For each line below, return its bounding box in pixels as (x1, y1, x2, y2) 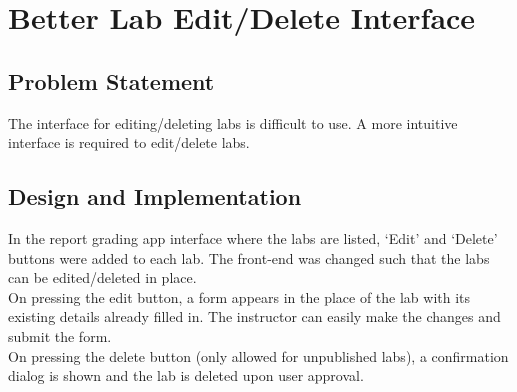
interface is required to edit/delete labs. (8, 132, 250, 153)
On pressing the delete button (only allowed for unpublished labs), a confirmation (8, 345, 509, 366)
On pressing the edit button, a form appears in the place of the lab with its (8, 286, 471, 307)
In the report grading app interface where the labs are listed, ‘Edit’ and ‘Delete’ (8, 227, 498, 248)
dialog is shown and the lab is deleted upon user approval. (8, 365, 364, 386)
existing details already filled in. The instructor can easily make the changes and (8, 306, 501, 327)
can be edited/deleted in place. (8, 267, 197, 288)
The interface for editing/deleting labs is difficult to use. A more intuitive (8, 112, 458, 133)
